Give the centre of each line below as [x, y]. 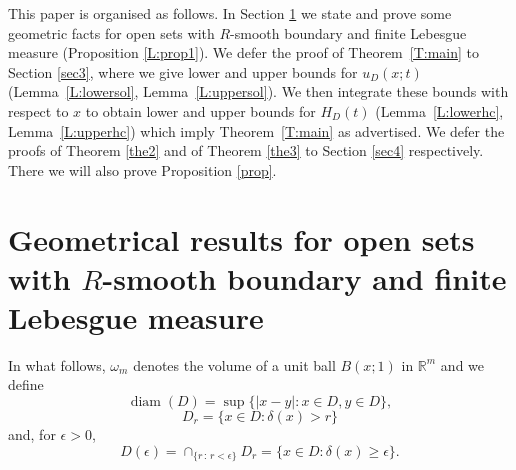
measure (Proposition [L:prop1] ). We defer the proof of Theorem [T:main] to [244, 52]
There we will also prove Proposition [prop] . [142, 169]
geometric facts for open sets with [111, 32]
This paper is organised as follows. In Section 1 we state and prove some [230, 13]
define [26, 384]
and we [462, 364]
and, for [32, 434]
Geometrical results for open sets [241, 238]
